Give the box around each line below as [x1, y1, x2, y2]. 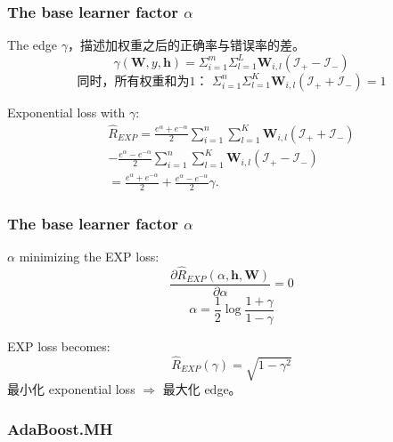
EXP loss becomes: [7, 337, 111, 356]
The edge [7, 36, 57, 54]
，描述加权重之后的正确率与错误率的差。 [67, 36, 305, 54]
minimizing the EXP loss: [19, 247, 160, 266]
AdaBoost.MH [7, 417, 113, 439]
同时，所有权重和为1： [77, 75, 209, 88]
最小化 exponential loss [7, 380, 135, 398]
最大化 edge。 [162, 380, 242, 398]
